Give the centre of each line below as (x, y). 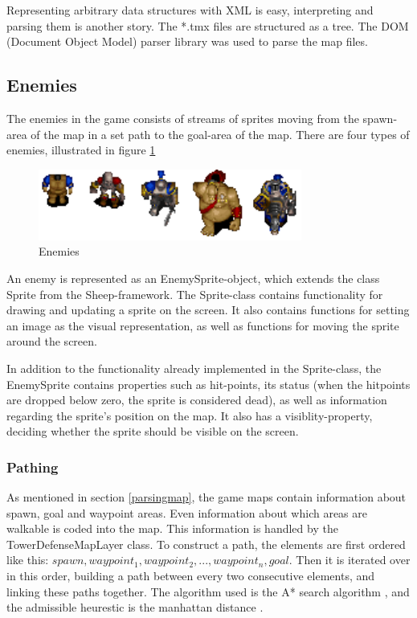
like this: (28, 560)
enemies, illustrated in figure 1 (81, 150)
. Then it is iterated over (350, 560)
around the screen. (52, 341)
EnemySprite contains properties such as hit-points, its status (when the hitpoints (208, 384)
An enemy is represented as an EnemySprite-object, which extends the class (193, 278)
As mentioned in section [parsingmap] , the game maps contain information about (206, 497)
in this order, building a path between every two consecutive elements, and (191, 576)
